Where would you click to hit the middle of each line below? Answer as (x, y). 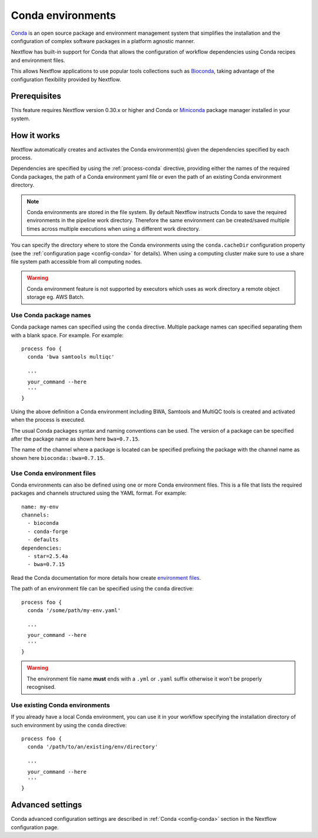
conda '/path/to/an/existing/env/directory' (93, 747)
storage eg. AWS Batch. (56, 297)
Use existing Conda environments (60, 705)
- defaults (43, 540)
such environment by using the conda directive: (69, 725)
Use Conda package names (51, 315)
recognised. (41, 687)
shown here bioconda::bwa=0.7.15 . (58, 458)
